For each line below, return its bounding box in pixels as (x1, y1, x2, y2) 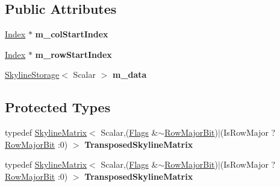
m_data (113, 68, 147, 81)
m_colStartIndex (35, 28, 108, 40)
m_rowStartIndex (35, 48, 112, 60)
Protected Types (5, 98, 111, 116)
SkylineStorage (5, 68, 60, 81)
